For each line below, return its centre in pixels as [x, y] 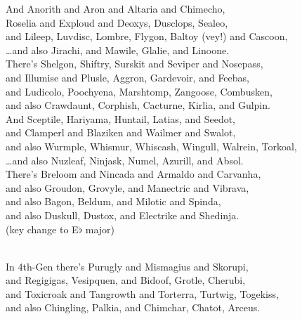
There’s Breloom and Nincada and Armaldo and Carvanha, [133, 174]
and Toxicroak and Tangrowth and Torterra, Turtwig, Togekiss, [142, 293]
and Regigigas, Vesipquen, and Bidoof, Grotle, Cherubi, [126, 280]
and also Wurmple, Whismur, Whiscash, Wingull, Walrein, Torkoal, [151, 146]
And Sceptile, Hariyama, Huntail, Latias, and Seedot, [121, 118]
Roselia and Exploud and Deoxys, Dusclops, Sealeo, [117, 22]
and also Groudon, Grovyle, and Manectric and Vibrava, [127, 187]
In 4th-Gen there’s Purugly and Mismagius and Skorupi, [127, 266]
